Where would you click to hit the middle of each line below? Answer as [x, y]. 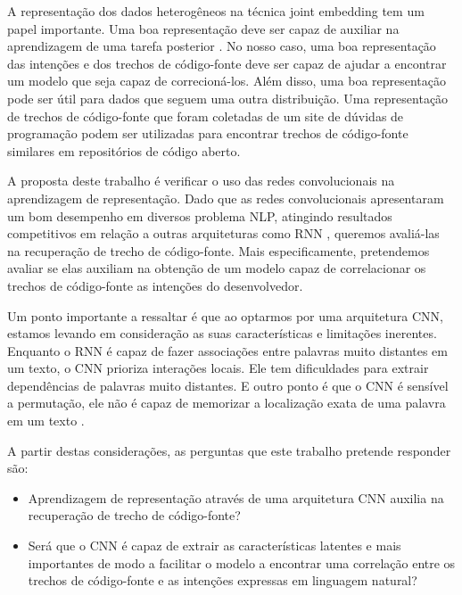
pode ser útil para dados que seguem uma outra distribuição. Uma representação [228, 98]
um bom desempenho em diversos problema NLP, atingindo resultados [200, 215]
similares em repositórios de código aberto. [124, 150]
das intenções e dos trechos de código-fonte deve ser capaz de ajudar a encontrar [227, 63]
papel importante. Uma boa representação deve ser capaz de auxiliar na [203, 28]
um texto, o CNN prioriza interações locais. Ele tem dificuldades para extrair [218, 368]
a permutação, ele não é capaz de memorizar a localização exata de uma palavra [227, 403]
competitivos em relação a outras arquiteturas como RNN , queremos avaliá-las [223, 233]
